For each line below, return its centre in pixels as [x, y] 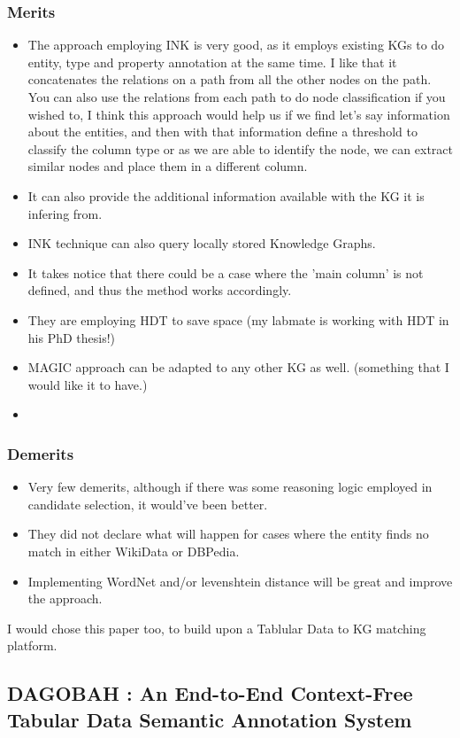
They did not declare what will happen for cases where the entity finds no [228, 534]
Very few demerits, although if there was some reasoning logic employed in [230, 487]
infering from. [65, 213]
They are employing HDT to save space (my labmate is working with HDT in [238, 319]
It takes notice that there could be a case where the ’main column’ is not [226, 272]
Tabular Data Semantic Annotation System [210, 719]
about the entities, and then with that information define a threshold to [222, 132]
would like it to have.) [88, 384]
